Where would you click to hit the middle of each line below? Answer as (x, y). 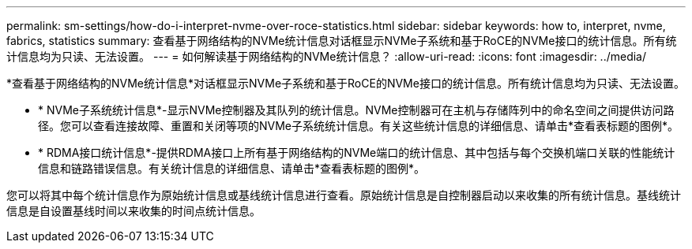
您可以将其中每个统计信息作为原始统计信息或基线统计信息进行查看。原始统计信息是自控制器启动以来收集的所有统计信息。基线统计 (344, 195)
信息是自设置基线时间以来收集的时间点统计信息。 (134, 211)
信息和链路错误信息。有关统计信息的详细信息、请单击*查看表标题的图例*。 (232, 168)
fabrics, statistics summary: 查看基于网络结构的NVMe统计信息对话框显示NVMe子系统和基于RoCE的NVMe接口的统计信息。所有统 (342, 41)
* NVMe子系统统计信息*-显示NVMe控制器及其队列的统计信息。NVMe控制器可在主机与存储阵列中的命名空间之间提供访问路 (356, 110)
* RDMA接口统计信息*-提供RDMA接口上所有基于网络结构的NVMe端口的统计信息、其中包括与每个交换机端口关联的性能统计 (357, 152)
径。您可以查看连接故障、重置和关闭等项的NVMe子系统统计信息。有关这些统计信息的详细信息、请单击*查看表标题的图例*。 (359, 126)
